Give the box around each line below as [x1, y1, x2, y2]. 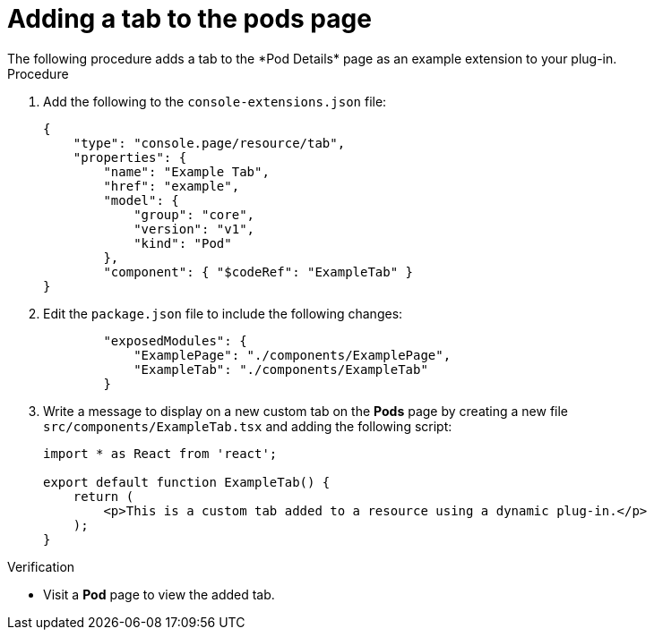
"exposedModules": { [103, 333, 247, 348]
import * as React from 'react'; [43, 446, 278, 461]
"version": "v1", [133, 221, 255, 236]
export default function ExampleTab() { [43, 474, 331, 489]
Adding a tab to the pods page [7, 4, 372, 34]
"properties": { [73, 149, 187, 165]
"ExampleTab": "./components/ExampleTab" [133, 361, 428, 377]
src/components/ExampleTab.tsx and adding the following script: [43, 418, 452, 434]
